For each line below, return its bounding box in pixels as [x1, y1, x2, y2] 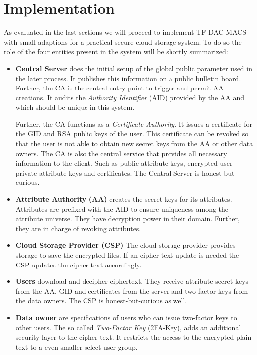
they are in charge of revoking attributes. [15, 223, 141, 233]
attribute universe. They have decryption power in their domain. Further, [15, 213, 240, 224]
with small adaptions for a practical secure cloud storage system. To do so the [4, 36, 242, 47]
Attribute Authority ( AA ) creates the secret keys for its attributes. [15, 194, 232, 204]
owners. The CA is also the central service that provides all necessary [15, 148, 227, 158]
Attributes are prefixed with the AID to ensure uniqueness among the [15, 203, 229, 214]
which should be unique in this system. [15, 102, 135, 112]
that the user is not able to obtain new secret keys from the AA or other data [15, 138, 253, 149]
